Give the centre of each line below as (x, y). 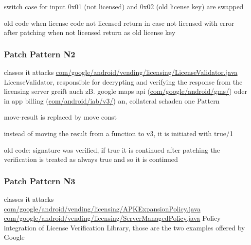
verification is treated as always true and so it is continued (91, 159)
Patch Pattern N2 (40, 54)
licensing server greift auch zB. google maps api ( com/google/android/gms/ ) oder (126, 91)
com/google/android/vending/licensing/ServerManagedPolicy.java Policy (112, 218)
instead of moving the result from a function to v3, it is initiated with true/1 (118, 133)
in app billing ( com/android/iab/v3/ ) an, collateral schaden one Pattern (112, 100)
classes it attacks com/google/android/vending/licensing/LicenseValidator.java (121, 72)
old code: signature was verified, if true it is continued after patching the (112, 149)
